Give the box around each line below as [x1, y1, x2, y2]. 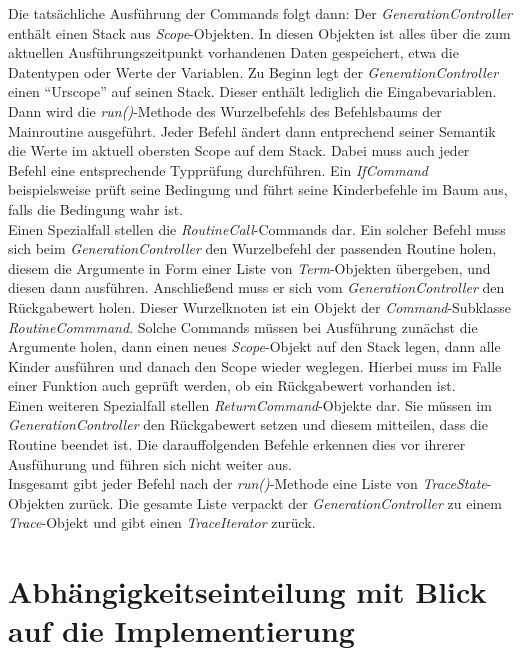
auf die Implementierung [8, 610, 355, 651]
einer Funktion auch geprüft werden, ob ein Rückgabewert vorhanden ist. [8, 375, 456, 396]
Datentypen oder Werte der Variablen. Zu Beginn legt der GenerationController [8, 61, 499, 82]
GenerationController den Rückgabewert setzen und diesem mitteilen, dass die [8, 414, 488, 435]
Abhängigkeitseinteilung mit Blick [8, 571, 487, 612]
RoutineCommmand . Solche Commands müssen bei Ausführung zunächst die [8, 316, 478, 337]
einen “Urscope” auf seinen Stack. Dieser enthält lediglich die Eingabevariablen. [8, 81, 497, 102]
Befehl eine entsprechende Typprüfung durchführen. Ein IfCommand [8, 159, 428, 180]
